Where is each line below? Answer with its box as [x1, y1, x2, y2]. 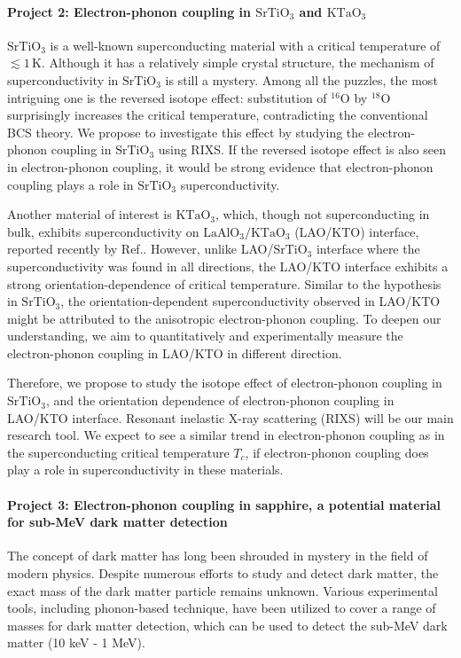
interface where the [316, 239, 420, 258]
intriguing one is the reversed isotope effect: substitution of [7, 88, 327, 106]
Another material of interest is [7, 205, 172, 223]
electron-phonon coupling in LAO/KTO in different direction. [7, 343, 342, 362]
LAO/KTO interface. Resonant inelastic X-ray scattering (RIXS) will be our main [7, 408, 454, 427]
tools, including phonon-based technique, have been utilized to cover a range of [7, 599, 436, 617]
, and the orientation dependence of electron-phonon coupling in [45, 391, 395, 410]
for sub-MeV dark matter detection [7, 513, 228, 531]
